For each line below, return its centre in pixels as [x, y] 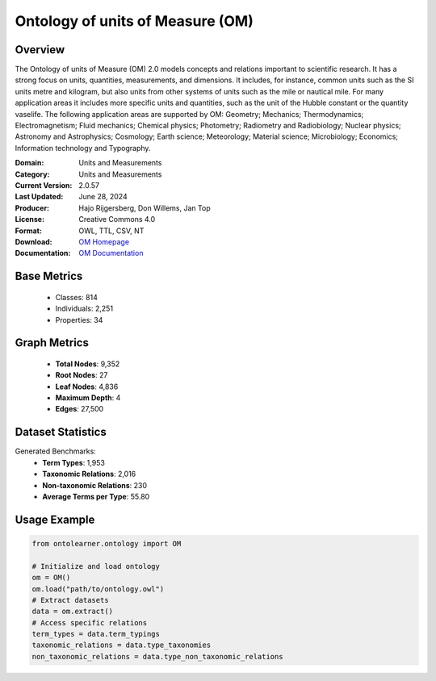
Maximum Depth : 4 [88, 398]
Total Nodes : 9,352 [88, 364]
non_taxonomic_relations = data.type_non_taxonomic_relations [157, 656]
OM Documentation [111, 253]
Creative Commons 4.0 [117, 219]
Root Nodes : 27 [82, 375]
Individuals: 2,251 [84, 309]
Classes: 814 [77, 297]
